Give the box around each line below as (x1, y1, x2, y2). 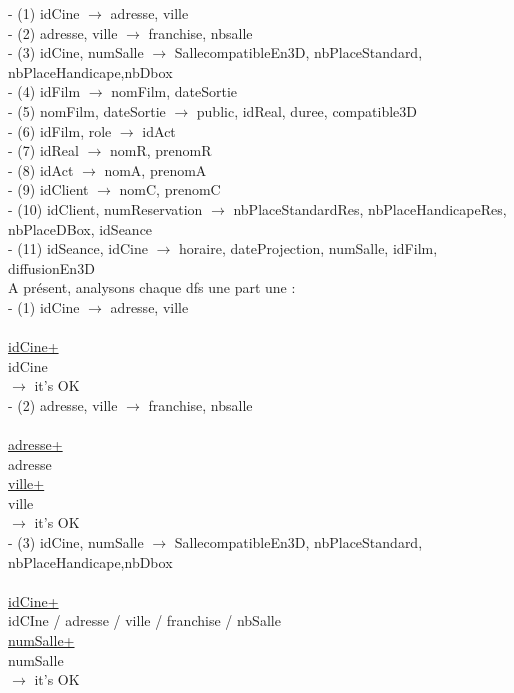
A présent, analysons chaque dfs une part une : (8, 277, 296, 298)
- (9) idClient (8, 179, 89, 200)
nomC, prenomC (119, 179, 221, 200)
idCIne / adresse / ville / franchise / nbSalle (8, 610, 281, 631)
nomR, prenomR (110, 140, 212, 161)
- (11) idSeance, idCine (8, 238, 148, 259)
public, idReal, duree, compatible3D (196, 100, 417, 121)
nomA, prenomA (104, 159, 207, 180)
